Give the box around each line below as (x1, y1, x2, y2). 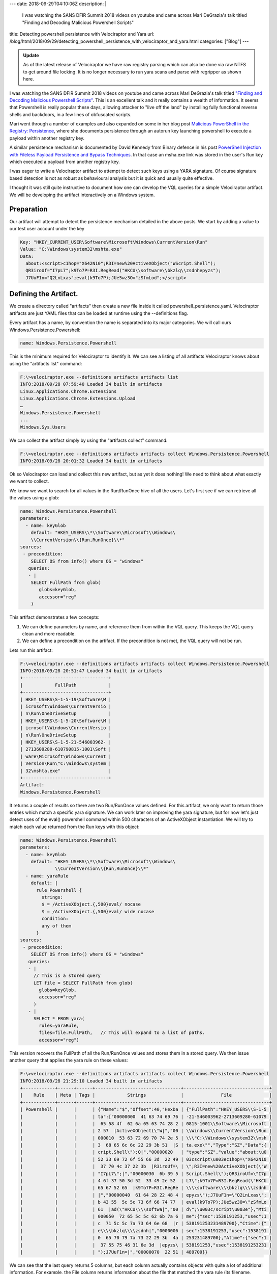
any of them (41, 923, 71, 928)
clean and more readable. (22, 630, 76, 636)
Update (23, 52, 39, 58)
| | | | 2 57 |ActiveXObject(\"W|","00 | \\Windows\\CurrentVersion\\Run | (20, 1128, 272, 1134)
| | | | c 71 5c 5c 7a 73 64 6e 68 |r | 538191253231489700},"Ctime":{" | (20, 1220, 272, 1227)
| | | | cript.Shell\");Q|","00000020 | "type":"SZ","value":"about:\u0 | (20, 1149, 272, 1155)
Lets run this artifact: (9, 647, 53, 653)
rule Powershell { (36, 887, 82, 893)
